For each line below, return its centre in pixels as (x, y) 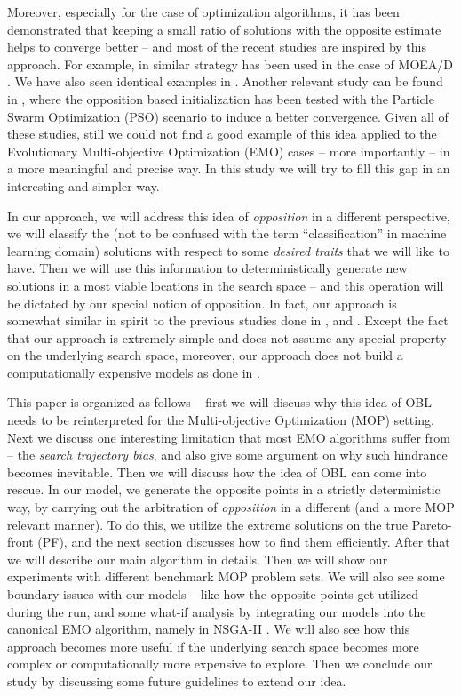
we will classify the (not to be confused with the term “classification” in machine (227, 233)
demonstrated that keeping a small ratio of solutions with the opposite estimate (224, 29)
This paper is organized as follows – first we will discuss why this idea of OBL (219, 402)
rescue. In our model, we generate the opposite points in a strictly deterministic (224, 489)
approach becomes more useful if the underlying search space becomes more (213, 646)
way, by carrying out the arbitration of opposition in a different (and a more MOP (231, 507)
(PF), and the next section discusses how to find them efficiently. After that (244, 542)
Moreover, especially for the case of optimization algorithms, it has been (203, 12)
